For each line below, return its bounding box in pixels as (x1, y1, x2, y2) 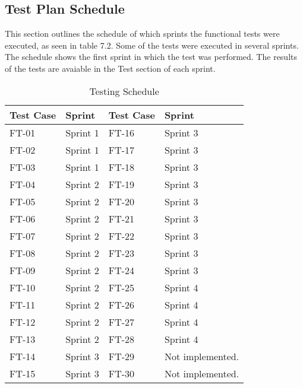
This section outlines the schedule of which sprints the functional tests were (5, 27, 280, 40)
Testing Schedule (89, 84, 159, 98)
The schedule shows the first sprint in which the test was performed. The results (5, 50, 297, 63)
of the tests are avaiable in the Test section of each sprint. (5, 62, 216, 74)
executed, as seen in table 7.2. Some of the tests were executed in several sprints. (5, 39, 299, 51)
